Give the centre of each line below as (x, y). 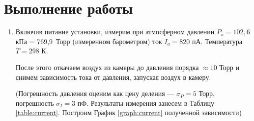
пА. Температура (217, 41)
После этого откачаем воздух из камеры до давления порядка (107, 67)
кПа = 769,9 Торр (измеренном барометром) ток (89, 41)
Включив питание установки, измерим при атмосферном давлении (115, 32)
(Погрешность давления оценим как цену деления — (95, 93)
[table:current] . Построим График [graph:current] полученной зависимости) (128, 112)
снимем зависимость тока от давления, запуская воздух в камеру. (113, 77)
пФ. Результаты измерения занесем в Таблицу (146, 103)
